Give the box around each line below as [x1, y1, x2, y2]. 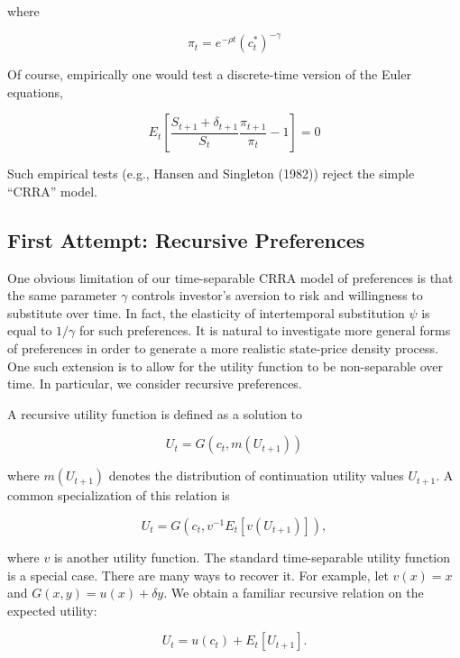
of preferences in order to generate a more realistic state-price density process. [7, 339, 438, 358]
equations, [7, 82, 63, 101]
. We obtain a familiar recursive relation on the [163, 583, 424, 602]
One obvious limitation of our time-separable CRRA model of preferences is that [7, 268, 454, 287]
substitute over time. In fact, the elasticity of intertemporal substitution [7, 303, 405, 322]
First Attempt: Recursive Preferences [7, 225, 365, 253]
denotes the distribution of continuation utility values [108, 466, 404, 485]
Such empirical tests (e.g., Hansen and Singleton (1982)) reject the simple [7, 164, 415, 183]
